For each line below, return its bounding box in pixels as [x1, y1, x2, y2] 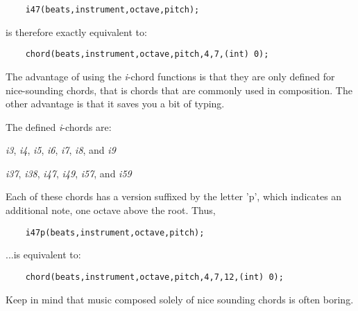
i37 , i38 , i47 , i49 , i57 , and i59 [6, 166, 132, 180]
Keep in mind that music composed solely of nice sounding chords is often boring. [6, 292, 354, 306]
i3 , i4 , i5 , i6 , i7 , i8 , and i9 [6, 143, 116, 157]
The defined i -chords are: [6, 119, 112, 134]
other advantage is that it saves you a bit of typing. [6, 96, 225, 111]
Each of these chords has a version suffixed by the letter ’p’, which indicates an [6, 189, 342, 204]
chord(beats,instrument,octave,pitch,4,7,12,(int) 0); [25, 272, 284, 282]
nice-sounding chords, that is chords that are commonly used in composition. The [6, 82, 352, 97]
